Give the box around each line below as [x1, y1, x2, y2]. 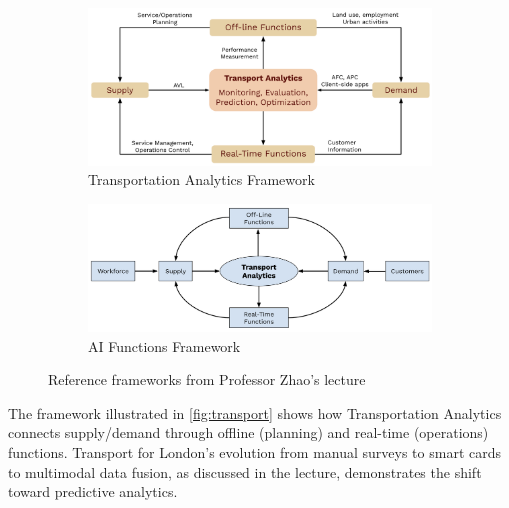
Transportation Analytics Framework [88, 169, 315, 190]
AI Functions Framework [88, 335, 241, 356]
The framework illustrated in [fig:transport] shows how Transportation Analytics [8, 402, 502, 423]
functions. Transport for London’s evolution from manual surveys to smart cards [8, 442, 501, 463]
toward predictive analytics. [8, 481, 178, 502]
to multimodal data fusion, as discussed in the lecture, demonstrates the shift [8, 461, 482, 482]
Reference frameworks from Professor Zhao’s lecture [48, 369, 366, 390]
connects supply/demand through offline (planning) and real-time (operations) [8, 422, 489, 443]
